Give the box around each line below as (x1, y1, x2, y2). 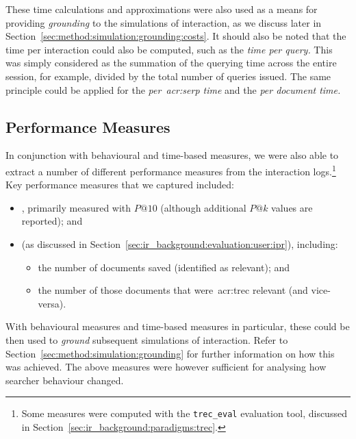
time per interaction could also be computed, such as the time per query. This (5, 42, 333, 56)
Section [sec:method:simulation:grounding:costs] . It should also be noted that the (5, 29, 346, 43)
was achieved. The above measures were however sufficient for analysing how (5, 360, 327, 374)
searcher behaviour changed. (5, 373, 124, 387)
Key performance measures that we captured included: (5, 177, 234, 192)
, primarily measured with (21, 200, 131, 214)
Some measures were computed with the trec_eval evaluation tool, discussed (21, 406, 347, 421)
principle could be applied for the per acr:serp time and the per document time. (5, 82, 341, 97)
